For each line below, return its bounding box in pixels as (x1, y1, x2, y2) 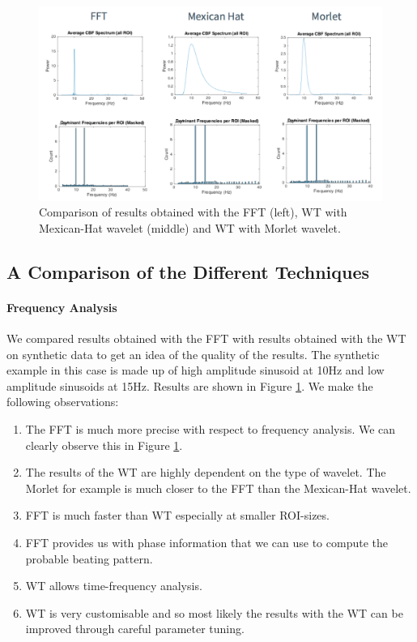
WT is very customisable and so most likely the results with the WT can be (25, 604, 403, 621)
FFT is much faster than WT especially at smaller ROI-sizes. (25, 507, 330, 524)
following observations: (6, 393, 119, 410)
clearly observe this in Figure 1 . (25, 436, 183, 453)
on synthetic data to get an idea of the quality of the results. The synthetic (6, 345, 380, 362)
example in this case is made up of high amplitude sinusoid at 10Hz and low (6, 362, 385, 379)
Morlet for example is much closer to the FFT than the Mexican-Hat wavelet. (25, 479, 411, 496)
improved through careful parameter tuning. (25, 620, 245, 637)
